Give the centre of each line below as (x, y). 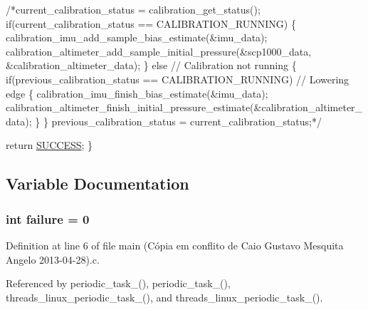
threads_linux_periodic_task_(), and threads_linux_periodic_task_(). (164, 297)
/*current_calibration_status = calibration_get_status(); (133, 9)
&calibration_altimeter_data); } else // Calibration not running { (151, 65)
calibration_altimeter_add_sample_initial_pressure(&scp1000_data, (159, 51)
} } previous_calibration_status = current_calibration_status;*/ (179, 121)
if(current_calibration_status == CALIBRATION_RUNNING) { (151, 23)
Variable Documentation (98, 184)
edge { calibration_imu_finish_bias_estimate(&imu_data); (137, 93)
